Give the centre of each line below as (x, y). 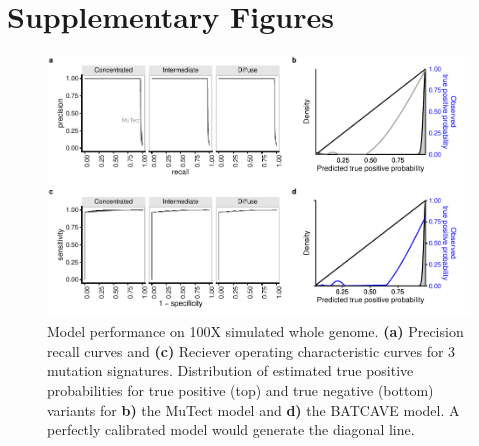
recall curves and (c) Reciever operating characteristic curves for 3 (251, 350)
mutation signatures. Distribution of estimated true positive (230, 370)
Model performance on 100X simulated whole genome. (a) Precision (255, 331)
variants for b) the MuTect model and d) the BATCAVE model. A (253, 409)
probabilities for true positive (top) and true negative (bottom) (240, 390)
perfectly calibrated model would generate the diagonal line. (231, 429)
